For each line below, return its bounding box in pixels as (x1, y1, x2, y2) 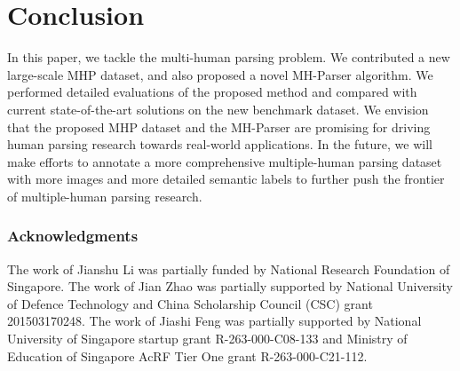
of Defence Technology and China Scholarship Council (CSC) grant (7, 294, 373, 312)
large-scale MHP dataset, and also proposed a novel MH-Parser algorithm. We (7, 65, 433, 83)
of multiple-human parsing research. (7, 186, 202, 205)
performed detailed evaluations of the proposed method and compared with (7, 83, 417, 101)
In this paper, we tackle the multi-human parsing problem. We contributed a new (7, 48, 450, 67)
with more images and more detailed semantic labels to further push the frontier (7, 170, 445, 188)
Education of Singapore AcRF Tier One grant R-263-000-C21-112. (7, 346, 368, 365)
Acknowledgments (7, 225, 139, 247)
